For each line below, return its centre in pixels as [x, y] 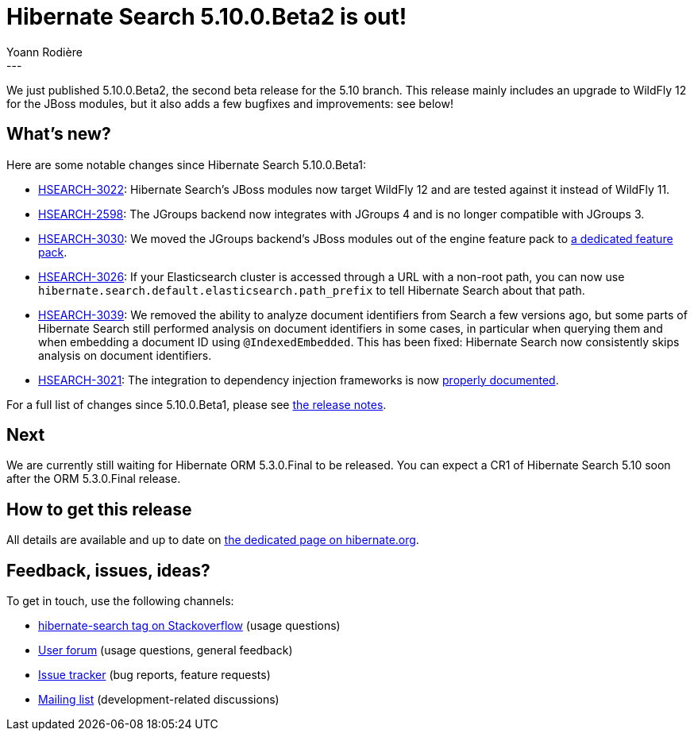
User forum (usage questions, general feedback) [166, 650]
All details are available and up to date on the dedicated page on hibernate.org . [213, 540]
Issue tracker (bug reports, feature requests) [154, 675]
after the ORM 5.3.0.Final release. [94, 479]
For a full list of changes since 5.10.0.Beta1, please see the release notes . [197, 404]
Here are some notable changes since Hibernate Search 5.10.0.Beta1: [186, 164]
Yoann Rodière [44, 52]
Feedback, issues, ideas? [108, 570]
